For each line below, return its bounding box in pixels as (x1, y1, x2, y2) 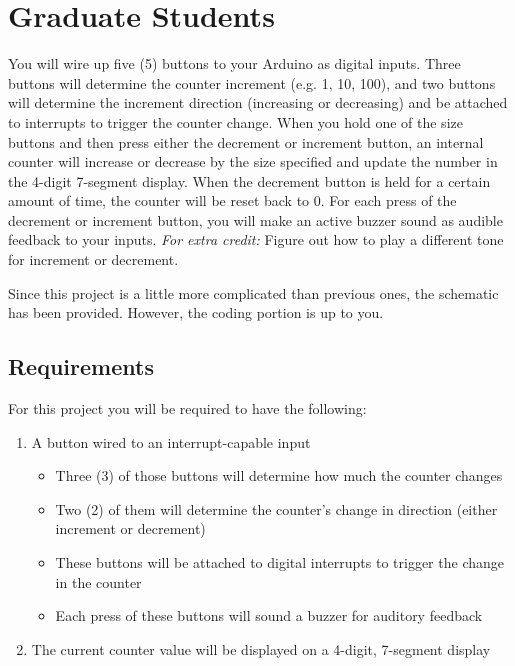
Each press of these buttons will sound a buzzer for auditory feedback (55, 605, 483, 626)
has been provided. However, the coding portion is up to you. (8, 302, 384, 323)
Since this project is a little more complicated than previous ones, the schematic (8, 282, 499, 303)
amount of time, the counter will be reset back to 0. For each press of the (8, 190, 457, 211)
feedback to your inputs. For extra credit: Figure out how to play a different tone (8, 229, 504, 250)
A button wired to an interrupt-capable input (31, 431, 311, 452)
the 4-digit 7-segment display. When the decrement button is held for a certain (8, 170, 491, 191)
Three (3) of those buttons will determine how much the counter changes (55, 465, 503, 486)
